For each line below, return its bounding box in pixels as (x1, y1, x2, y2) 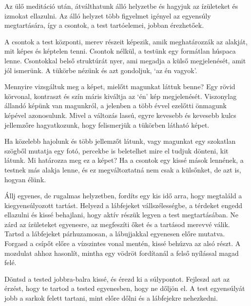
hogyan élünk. (4, 174, 46, 184)
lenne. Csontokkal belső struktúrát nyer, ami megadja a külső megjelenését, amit (4, 55, 246, 65)
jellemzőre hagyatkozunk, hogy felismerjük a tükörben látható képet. (4, 119, 210, 130)
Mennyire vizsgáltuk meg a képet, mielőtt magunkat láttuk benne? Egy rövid (4, 81, 235, 92)
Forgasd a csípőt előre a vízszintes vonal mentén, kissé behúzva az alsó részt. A (4, 238, 241, 249)
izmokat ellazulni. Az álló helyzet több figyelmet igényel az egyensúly (4, 10, 211, 20)
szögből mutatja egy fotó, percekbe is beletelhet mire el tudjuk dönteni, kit (4, 145, 229, 155)
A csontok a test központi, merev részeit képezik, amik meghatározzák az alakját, (4, 36, 248, 46)
